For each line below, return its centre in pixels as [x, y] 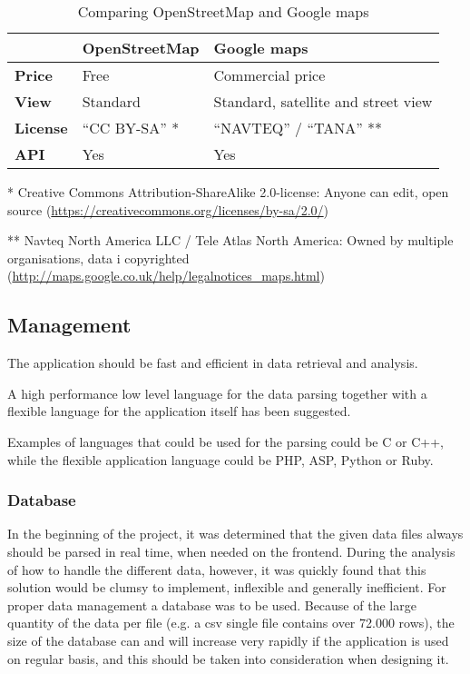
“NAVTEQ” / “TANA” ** [298, 128]
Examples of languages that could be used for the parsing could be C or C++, [225, 441]
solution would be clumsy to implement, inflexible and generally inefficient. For [227, 587]
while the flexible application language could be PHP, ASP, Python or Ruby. [220, 459]
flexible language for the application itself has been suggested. [179, 411]
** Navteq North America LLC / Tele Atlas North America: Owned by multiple [230, 240]
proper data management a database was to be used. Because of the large [212, 605]
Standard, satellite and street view [323, 101]
